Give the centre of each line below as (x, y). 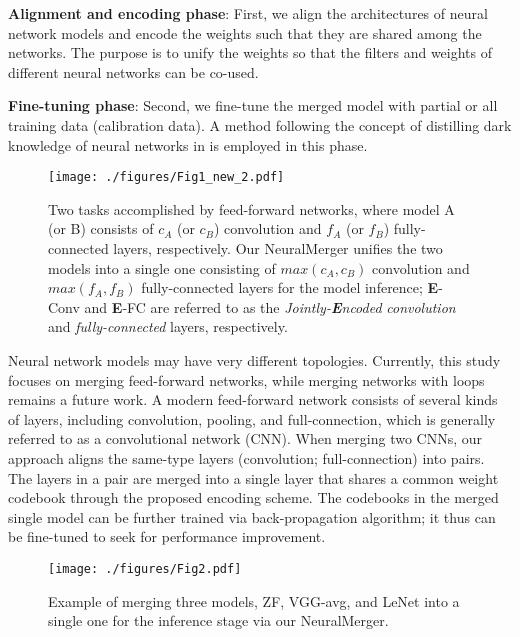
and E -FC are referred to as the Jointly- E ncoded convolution (270, 306)
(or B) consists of (101, 228)
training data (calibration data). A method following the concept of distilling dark (260, 124)
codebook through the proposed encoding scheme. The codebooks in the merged (253, 497)
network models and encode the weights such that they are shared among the (245, 32)
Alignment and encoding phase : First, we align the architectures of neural (248, 13)
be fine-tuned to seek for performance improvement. (167, 536)
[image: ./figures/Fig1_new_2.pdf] (166, 177)
